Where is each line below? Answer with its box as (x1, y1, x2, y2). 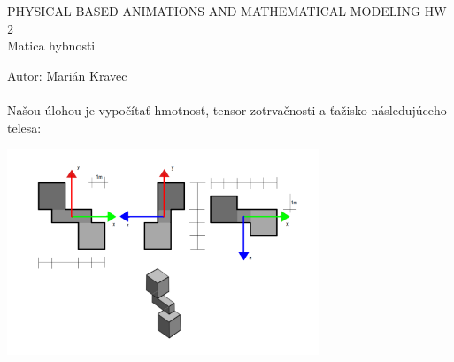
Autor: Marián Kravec (7, 65, 127, 84)
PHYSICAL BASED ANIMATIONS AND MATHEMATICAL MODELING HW (7, 2, 447, 19)
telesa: (7, 118, 42, 136)
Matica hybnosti (7, 36, 96, 55)
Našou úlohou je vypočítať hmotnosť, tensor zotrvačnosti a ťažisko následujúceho (7, 100, 447, 119)
